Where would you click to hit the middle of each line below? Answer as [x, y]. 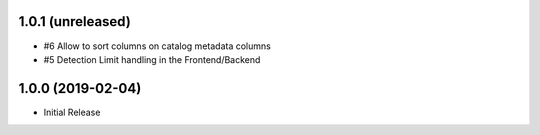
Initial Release [72, 112]
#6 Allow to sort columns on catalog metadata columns [157, 46]
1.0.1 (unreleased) [75, 21]
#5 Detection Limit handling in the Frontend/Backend [152, 59]
